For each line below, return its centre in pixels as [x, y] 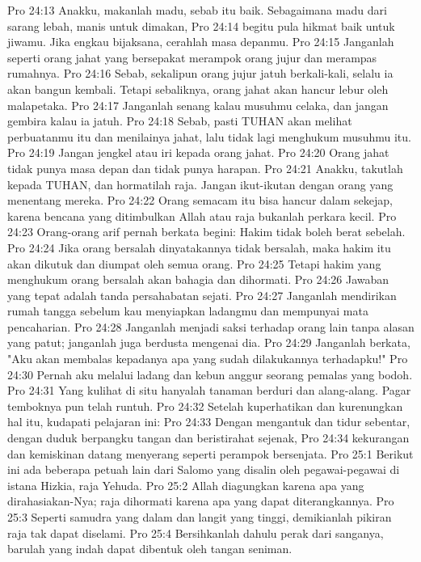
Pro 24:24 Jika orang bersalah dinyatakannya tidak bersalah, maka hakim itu [199, 247]
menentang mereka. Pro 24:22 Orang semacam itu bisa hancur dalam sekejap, [200, 200]
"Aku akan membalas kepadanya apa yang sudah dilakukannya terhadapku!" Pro [208, 359]
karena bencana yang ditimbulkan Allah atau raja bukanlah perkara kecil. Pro [202, 216]
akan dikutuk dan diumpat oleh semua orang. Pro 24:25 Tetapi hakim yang [194, 263]
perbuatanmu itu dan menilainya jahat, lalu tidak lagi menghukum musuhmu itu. [209, 136]
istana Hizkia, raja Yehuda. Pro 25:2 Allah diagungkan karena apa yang [186, 485]
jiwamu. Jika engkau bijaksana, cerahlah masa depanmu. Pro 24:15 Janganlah [201, 42]
